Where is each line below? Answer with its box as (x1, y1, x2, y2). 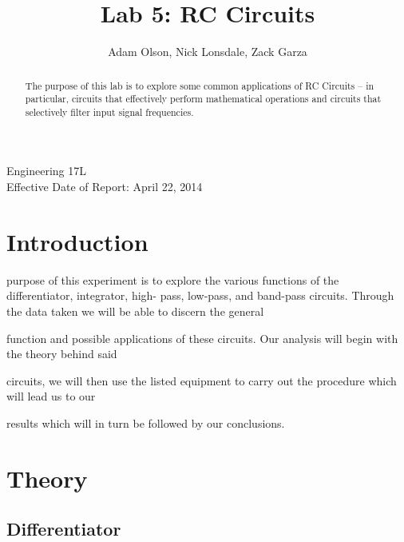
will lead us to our (6, 388, 96, 405)
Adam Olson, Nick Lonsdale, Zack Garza (108, 43, 307, 60)
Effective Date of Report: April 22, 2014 (6, 178, 203, 195)
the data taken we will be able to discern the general (6, 302, 264, 319)
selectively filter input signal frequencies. (25, 105, 194, 118)
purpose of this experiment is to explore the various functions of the (6, 271, 339, 288)
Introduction (6, 225, 149, 257)
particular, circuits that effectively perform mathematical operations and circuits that (25, 92, 382, 106)
